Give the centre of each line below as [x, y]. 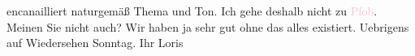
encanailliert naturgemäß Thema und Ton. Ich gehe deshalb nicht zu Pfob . [192, 11]
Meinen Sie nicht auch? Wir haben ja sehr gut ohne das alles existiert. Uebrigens [208, 26]
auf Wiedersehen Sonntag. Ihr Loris [95, 43]
